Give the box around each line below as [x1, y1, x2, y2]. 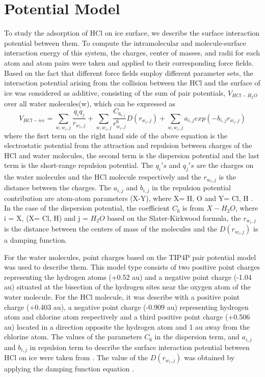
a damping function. [4, 235, 67, 245]
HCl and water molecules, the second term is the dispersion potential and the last [4, 150, 260, 160]
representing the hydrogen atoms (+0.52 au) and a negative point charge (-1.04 [4, 271, 252, 282]
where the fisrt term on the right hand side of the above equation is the [4, 130, 227, 140]
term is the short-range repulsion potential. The [4, 160, 153, 170]
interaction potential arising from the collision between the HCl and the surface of [4, 77, 260, 88]
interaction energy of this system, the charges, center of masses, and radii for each [4, 47, 260, 58]
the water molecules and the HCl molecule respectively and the [4, 171, 201, 182]
